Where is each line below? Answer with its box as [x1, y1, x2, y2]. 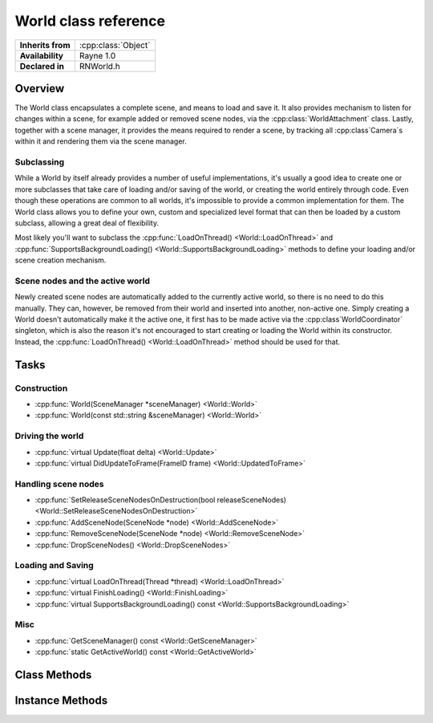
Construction [14, 382, 68, 393]
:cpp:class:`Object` [79, 39, 151, 51]
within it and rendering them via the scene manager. [14, 136, 188, 146]
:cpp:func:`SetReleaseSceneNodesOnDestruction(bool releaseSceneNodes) [34, 495, 287, 505]
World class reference [14, 12, 166, 30]
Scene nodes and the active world [14, 275, 150, 286]
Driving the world [14, 430, 84, 441]
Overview [14, 81, 65, 95]
